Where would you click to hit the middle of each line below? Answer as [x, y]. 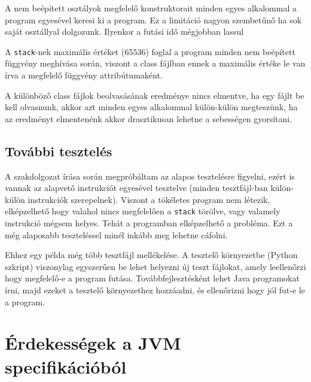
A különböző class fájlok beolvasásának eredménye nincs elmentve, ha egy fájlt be [155, 95]
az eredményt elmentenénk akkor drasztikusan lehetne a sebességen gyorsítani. [149, 118]
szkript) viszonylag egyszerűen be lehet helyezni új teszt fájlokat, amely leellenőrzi [155, 266]
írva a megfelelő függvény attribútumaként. [84, 75]
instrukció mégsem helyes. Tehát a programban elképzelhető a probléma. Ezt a [149, 223]
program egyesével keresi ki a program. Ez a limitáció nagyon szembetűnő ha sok [153, 19]
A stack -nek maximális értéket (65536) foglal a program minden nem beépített [150, 51]
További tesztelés [59, 151]
